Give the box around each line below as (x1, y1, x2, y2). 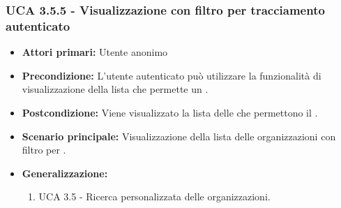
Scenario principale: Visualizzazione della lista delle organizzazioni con (22, 128, 336, 143)
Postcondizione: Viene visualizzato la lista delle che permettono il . (22, 105, 318, 119)
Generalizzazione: (22, 165, 108, 180)
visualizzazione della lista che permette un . (22, 82, 209, 96)
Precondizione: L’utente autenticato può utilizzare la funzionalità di (22, 68, 321, 82)
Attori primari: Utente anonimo (22, 45, 168, 59)
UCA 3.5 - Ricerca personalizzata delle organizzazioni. (38, 189, 271, 204)
